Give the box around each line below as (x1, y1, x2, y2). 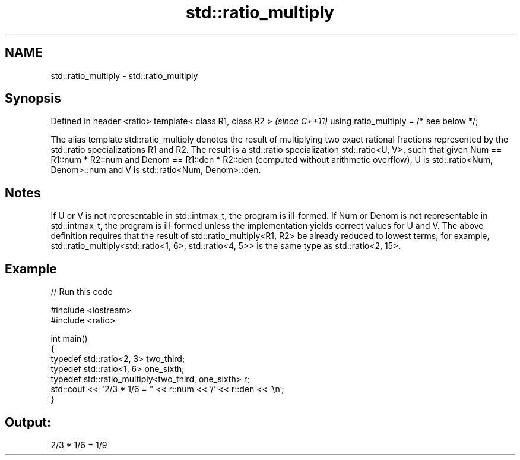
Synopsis (5, 91, 61, 106)
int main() (50, 333, 88, 344)
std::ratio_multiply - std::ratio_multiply (50, 70, 198, 81)
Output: (5, 414, 51, 430)
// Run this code (50, 286, 113, 297)
